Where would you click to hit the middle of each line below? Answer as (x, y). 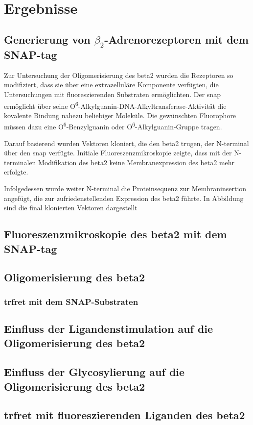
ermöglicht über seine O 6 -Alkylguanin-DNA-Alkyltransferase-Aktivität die (115, 105)
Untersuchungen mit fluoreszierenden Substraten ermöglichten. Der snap (112, 94)
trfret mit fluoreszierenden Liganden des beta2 (125, 415)
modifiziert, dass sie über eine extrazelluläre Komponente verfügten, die (111, 85)
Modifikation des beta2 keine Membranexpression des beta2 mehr (137, 162)
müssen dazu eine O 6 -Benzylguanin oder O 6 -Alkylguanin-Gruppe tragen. (113, 126)
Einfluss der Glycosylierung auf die (94, 372)
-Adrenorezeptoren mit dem (176, 39)
